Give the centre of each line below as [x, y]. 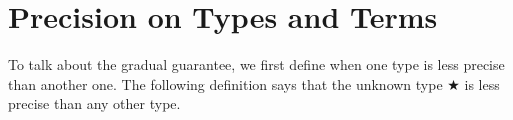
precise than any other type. [94, 103]
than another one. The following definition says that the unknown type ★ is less [254, 83]
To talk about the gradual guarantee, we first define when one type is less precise [256, 64]
